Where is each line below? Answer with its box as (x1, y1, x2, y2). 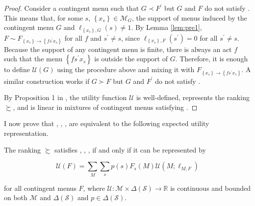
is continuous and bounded (170, 182, 251, 193)
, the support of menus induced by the (132, 12, 247, 23)
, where (83, 182, 105, 193)
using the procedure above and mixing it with (57, 64, 195, 75)
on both (4, 192, 27, 203)
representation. (4, 128, 49, 138)
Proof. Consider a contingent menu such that (4, 3, 139, 13)
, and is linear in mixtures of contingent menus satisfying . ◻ (13, 102, 198, 112)
